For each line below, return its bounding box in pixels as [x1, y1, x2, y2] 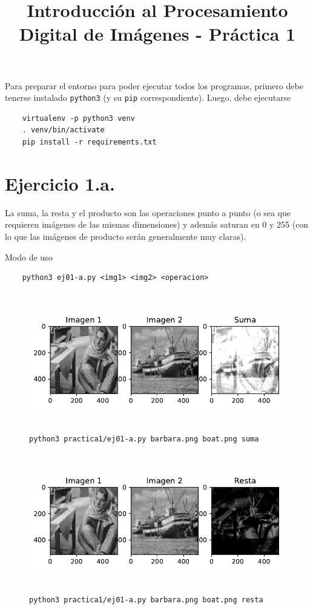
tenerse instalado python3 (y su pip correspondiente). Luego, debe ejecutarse [5, 91, 291, 104]
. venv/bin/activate [22, 126, 105, 135]
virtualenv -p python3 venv [22, 114, 135, 123]
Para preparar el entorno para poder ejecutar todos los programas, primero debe [5, 79, 303, 92]
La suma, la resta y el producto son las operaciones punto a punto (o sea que [5, 206, 291, 219]
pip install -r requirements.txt [22, 138, 157, 146]
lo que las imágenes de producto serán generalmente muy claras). [5, 230, 246, 242]
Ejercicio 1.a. [5, 171, 115, 196]
